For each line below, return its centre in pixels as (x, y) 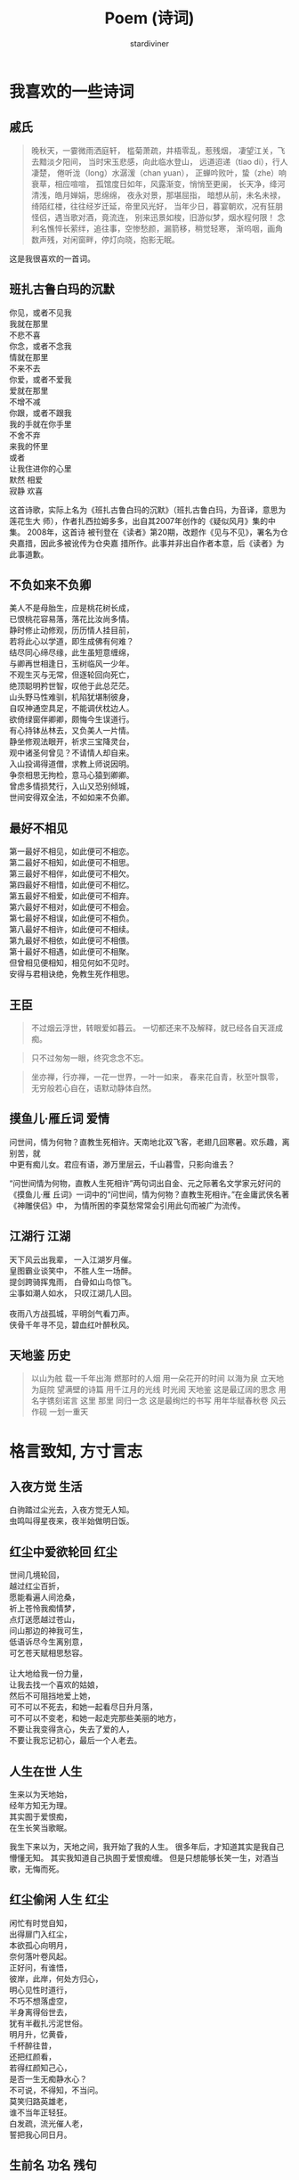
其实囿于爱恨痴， (40, 1817)
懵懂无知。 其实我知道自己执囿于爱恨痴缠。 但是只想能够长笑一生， (132, 1858)
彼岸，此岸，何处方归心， (56, 1979)
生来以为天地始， (40, 1795)
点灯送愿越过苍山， (44, 1619)
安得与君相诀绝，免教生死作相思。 (72, 974)
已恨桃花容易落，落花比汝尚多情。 (72, 619)
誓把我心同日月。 (40, 2135)
